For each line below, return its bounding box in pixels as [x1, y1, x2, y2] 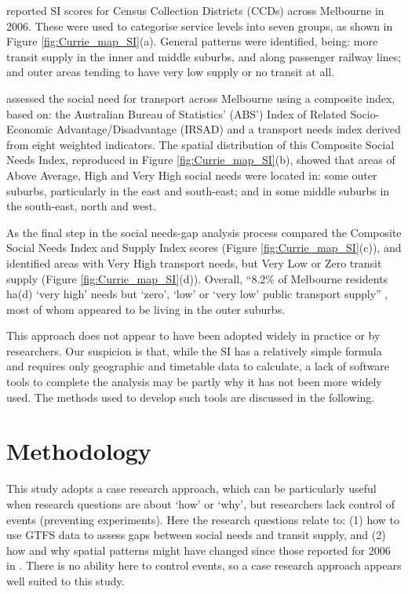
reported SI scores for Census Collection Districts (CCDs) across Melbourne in [6, 2, 384, 18]
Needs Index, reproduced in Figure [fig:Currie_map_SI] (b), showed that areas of [6, 151, 395, 168]
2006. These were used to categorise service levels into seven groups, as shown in [6, 17, 393, 34]
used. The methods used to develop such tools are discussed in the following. [6, 388, 375, 405]
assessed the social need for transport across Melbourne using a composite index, [6, 89, 395, 106]
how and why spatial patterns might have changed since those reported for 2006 [6, 541, 391, 558]
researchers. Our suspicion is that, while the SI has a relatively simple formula [6, 342, 382, 359]
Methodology [6, 435, 151, 467]
